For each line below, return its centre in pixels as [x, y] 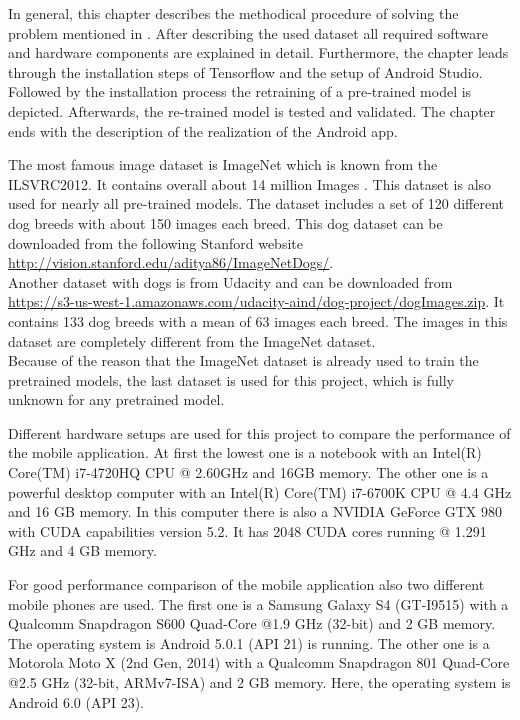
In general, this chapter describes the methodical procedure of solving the [233, 13]
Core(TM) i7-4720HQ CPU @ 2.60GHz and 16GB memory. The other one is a [248, 472]
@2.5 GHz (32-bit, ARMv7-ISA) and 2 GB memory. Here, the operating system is [259, 682]
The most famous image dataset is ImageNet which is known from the [223, 164]
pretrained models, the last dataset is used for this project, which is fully [231, 379]
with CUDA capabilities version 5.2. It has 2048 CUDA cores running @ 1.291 [247, 530]
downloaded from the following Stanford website [155, 242]
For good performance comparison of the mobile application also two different [246, 584]
